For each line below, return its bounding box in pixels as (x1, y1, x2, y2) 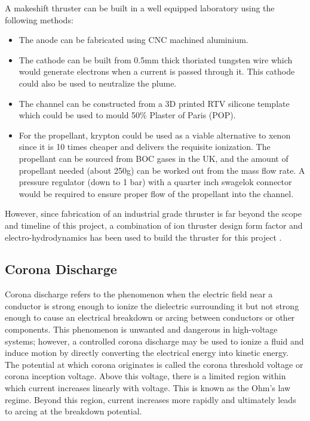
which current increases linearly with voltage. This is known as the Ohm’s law (5, 382, 291, 394)
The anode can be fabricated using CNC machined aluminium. (19, 33, 248, 46)
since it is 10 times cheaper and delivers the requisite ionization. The (19, 140, 271, 153)
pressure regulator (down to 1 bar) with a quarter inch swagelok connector (19, 176, 292, 188)
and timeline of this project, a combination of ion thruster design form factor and (5, 219, 303, 231)
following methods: (5, 13, 73, 26)
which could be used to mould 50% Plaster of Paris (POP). (19, 109, 236, 121)
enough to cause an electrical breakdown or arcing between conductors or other (5, 311, 295, 324)
